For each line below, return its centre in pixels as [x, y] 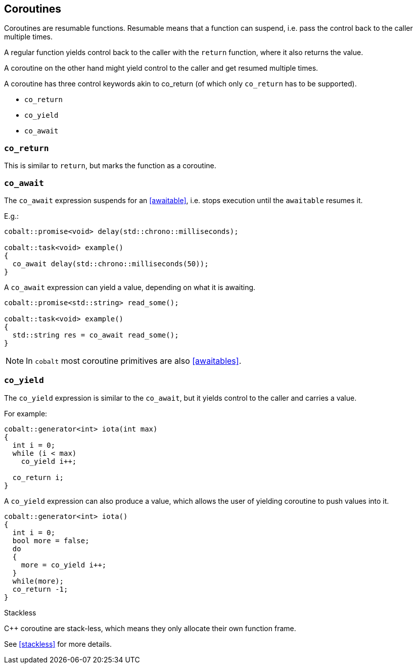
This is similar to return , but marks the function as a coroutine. [110, 166]
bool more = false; [51, 540]
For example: [26, 413]
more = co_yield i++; [64, 565]
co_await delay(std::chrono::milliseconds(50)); [110, 264]
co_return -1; [40, 589]
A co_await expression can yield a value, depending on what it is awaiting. [130, 287]
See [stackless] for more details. [58, 644]
